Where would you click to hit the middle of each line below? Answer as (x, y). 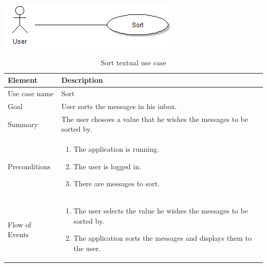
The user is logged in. (107, 166)
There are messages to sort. (117, 183)
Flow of (20, 224)
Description (82, 80)
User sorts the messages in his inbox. (119, 106)
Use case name (31, 93)
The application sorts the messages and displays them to (163, 238)
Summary (23, 124)
